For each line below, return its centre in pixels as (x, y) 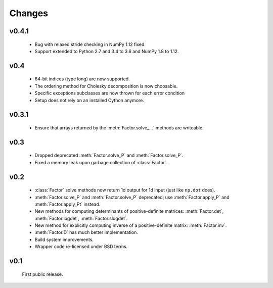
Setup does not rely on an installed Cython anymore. (89, 100)
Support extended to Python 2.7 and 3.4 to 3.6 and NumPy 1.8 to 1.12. (107, 51)
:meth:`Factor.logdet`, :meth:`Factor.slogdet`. (81, 218)
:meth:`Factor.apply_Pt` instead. (67, 204)
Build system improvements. (64, 239)
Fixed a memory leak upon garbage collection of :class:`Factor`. (101, 162)
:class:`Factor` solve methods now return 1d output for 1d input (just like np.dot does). (125, 190)
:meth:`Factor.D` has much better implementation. (86, 232)
